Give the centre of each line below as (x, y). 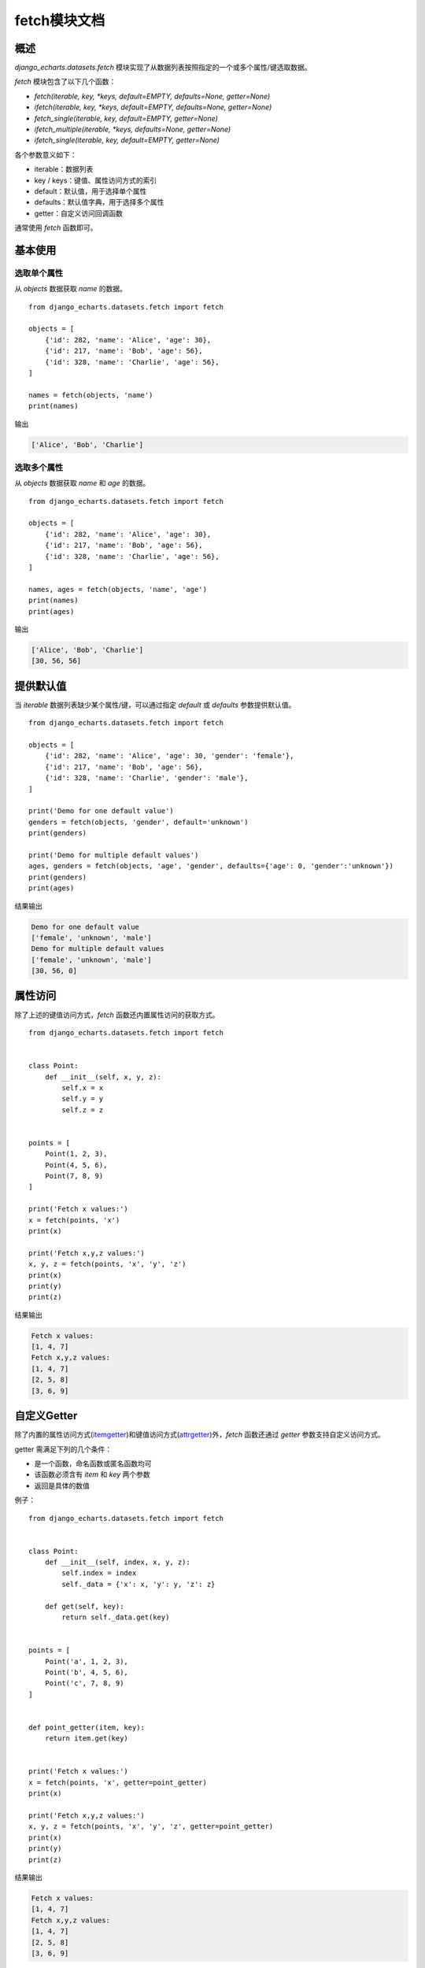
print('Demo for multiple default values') (114, 855)
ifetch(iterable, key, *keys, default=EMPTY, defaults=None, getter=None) (153, 107)
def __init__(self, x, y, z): (103, 1077)
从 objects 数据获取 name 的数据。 (71, 289)
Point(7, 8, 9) (74, 1176)
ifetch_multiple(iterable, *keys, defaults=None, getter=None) (133, 129)
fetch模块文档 (60, 20)
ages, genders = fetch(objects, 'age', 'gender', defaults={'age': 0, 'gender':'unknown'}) (211, 866)
